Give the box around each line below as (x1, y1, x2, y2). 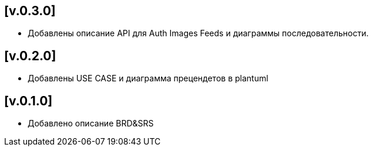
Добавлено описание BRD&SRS (28, 118, 154, 129)
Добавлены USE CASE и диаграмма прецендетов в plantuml (28, 73, 268, 84)
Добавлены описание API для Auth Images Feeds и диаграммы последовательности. (28, 28, 369, 39)
